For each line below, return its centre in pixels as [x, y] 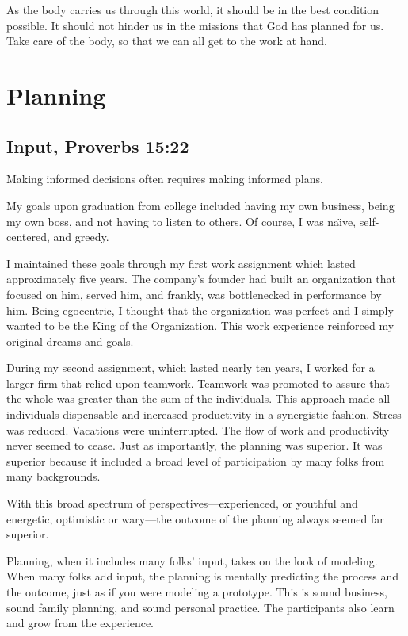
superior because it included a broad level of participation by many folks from [196, 460]
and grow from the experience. [80, 623]
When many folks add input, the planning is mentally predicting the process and [203, 576]
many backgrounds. [53, 476]
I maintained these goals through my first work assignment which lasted [181, 263]
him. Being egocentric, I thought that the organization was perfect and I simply [200, 310]
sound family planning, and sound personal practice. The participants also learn [200, 607]
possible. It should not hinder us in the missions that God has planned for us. [195, 25]
